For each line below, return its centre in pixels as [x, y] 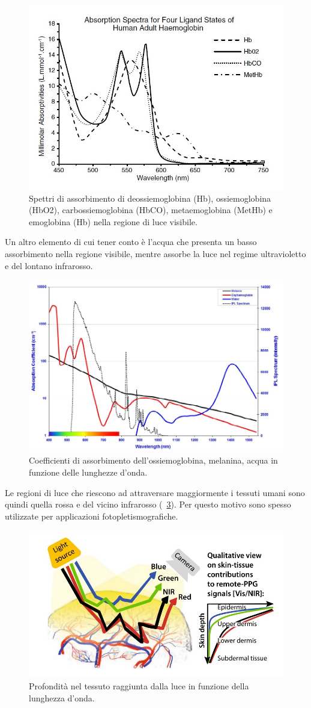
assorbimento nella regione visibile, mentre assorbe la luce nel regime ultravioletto [155, 254]
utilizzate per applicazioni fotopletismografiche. [92, 516]
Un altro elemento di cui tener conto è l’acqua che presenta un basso [131, 242]
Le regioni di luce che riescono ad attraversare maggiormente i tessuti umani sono [155, 492]
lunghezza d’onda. [62, 697]
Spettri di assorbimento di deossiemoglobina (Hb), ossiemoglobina [150, 198]
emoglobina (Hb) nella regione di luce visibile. [113, 221]
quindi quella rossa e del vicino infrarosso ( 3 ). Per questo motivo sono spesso [148, 504]
